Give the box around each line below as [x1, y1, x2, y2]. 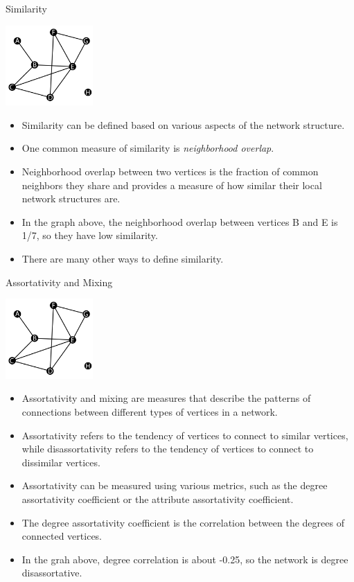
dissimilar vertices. [21, 455, 100, 469]
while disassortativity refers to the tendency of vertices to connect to [21, 441, 314, 456]
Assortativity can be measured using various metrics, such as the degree [21, 478, 328, 493]
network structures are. [21, 191, 121, 206]
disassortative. [21, 565, 82, 580]
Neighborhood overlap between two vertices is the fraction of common [21, 164, 319, 179]
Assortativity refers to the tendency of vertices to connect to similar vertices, [21, 427, 348, 442]
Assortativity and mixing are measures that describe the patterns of [21, 391, 311, 405]
